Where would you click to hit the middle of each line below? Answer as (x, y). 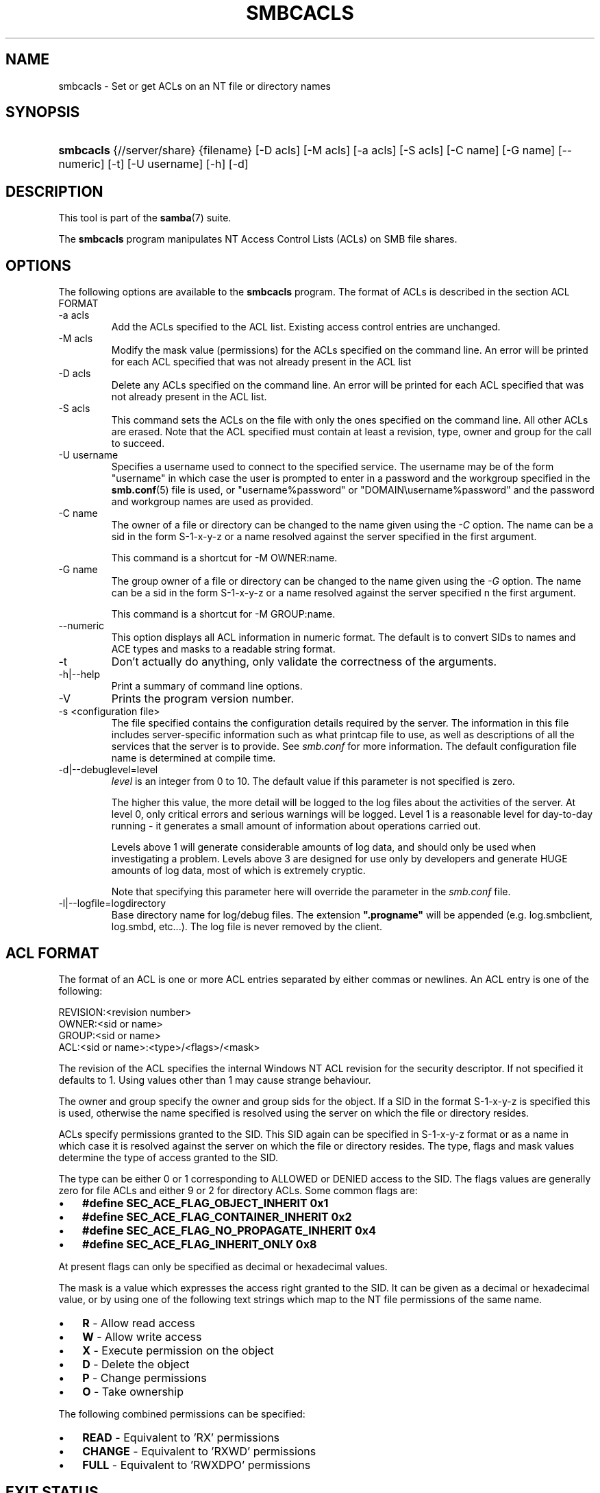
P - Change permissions (145, 1377)
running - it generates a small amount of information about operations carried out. (296, 826)
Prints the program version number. (203, 699)
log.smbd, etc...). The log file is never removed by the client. (247, 927)
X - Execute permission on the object (178, 1350)
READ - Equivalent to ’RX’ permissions (181, 1437)
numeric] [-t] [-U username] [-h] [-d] (153, 164)
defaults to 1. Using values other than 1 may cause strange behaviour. (215, 1080)
